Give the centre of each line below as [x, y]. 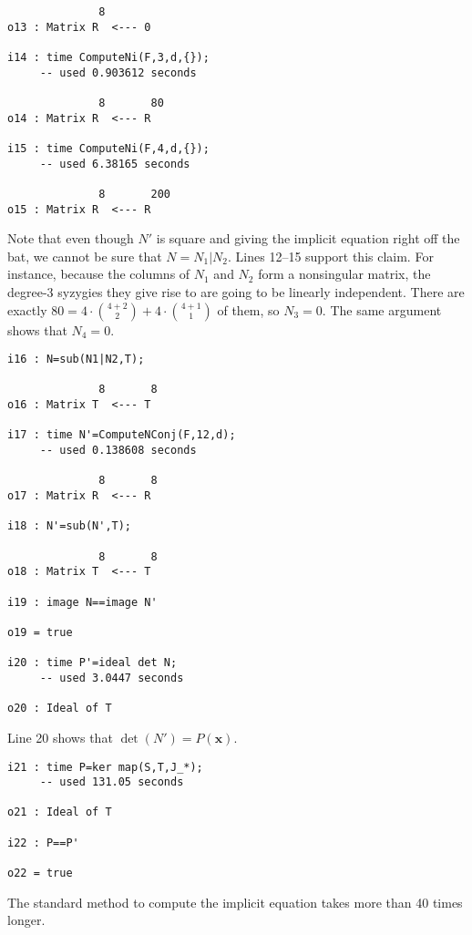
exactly [27, 309]
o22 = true [40, 873]
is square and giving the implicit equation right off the [308, 238]
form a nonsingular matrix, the [344, 274]
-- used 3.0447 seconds [112, 678]
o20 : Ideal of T [60, 709]
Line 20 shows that [60, 737]
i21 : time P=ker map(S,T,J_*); [105, 767]
